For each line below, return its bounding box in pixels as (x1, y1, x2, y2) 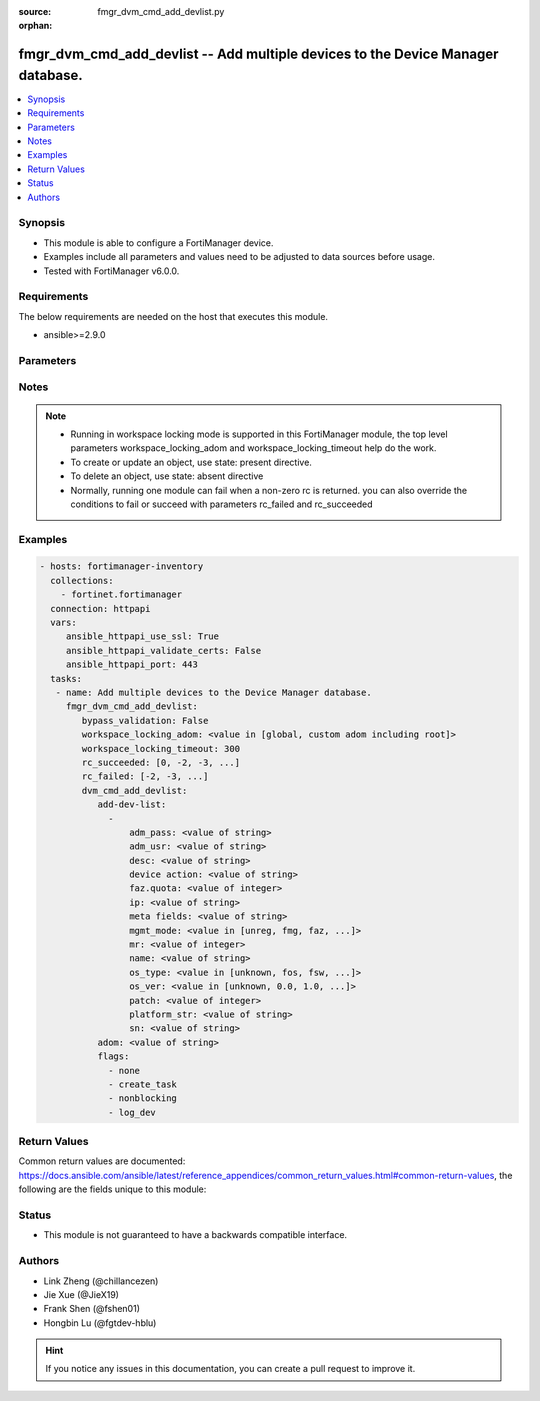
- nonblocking (108, 1093, 177, 1104)
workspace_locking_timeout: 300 (81, 743, 240, 754)
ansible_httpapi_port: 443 (65, 659, 199, 670)
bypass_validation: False (81, 715, 209, 726)
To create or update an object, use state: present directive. (70, 456, 312, 468)
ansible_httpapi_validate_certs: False (65, 645, 262, 656)
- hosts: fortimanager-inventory (39, 561, 204, 572)
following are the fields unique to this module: (18, 1183, 207, 1195)
